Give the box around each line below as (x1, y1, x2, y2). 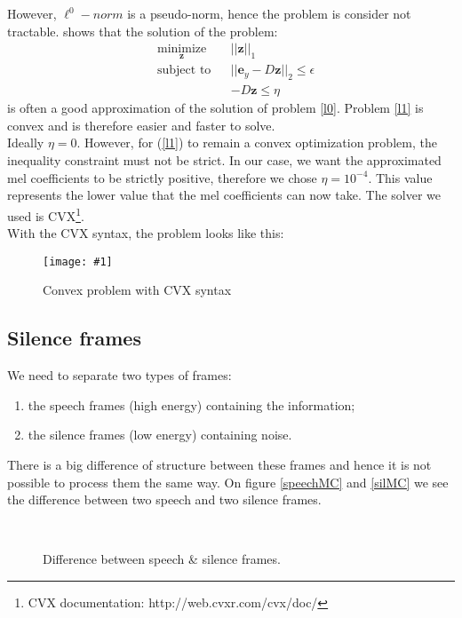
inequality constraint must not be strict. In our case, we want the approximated (7, 151, 442, 170)
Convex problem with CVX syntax (43, 281, 232, 299)
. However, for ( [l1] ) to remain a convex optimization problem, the (76, 133, 437, 152)
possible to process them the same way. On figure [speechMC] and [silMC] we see (7, 472, 449, 491)
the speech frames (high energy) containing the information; (28, 395, 355, 414)
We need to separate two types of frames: (7, 366, 232, 384)
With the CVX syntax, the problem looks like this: (7, 224, 284, 242)
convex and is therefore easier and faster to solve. (7, 115, 275, 134)
